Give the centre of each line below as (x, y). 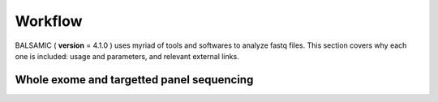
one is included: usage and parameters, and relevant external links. (127, 56)
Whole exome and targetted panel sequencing (134, 80)
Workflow (49, 21)
